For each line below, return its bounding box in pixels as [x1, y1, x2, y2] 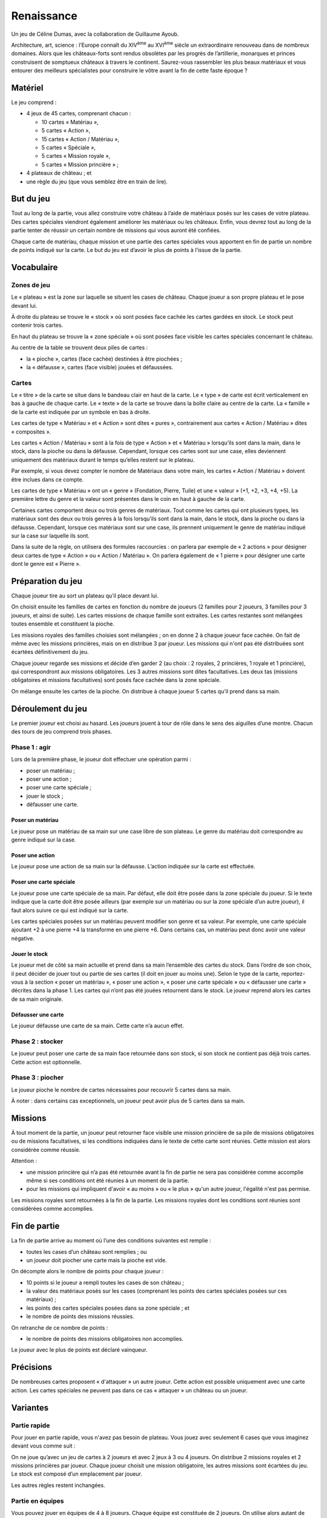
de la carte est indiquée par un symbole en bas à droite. [11, 408, 151, 415]
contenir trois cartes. [11, 322, 64, 329]
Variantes [11, 1403, 48, 1413]
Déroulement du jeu [11, 703, 87, 713]
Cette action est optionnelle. [11, 1058, 82, 1066]
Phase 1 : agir [11, 743, 51, 751]
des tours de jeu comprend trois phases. [11, 728, 112, 735]
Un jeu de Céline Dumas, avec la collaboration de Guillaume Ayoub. [11, 30, 179, 38]
